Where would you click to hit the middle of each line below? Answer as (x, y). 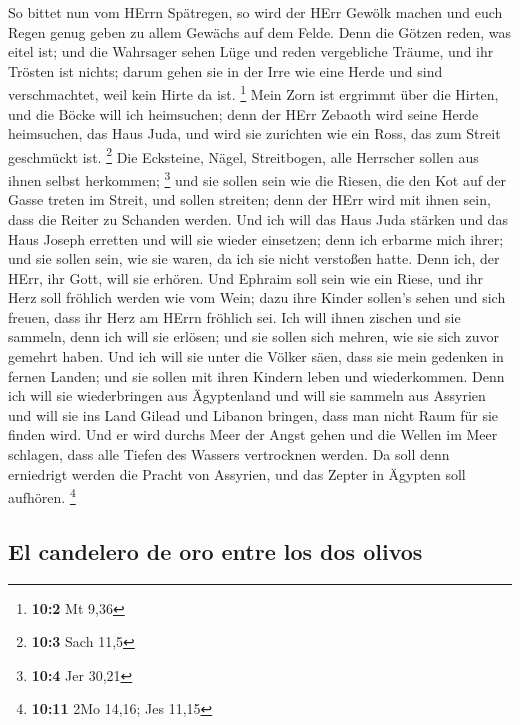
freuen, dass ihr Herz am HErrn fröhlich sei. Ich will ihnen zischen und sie (234, 316)
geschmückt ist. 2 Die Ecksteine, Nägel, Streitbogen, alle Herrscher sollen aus (243, 155)
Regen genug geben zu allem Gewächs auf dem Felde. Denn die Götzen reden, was (259, 31)
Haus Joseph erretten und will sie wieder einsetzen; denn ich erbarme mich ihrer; (256, 238)
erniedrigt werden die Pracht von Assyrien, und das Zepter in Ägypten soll (237, 473)
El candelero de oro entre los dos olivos (215, 550)
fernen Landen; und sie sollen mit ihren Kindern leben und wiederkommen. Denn (256, 375)
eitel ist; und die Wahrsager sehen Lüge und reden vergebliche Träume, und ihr (251, 51)
